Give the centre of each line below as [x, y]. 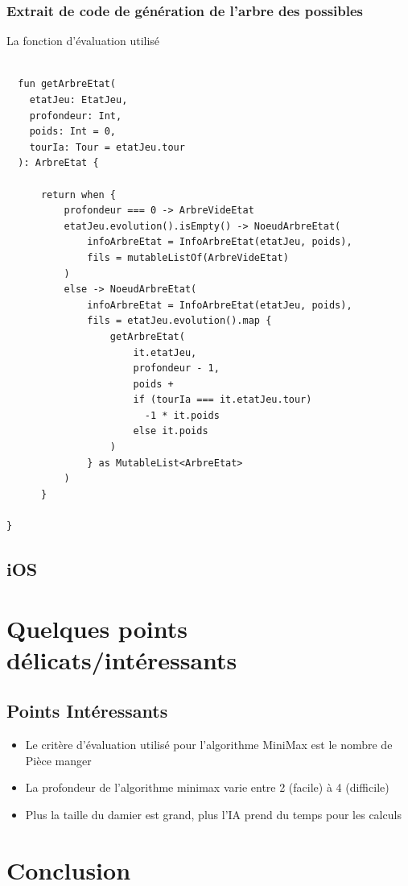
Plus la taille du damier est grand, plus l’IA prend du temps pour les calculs [213, 814]
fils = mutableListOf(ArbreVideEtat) [188, 257]
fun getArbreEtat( [67, 84]
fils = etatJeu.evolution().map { [179, 321]
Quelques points [97, 628]
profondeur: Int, [76, 116]
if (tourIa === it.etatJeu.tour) [223, 400]
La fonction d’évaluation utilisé [83, 41]
